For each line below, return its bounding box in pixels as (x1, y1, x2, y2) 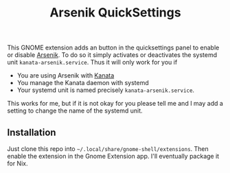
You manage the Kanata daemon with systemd (16, 79, 149, 87)
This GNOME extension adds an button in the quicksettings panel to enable (7, 43, 220, 52)
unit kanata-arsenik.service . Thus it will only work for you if (7, 58, 178, 67)
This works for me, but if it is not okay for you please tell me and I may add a (7, 100, 223, 108)
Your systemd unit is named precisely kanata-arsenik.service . (16, 86, 194, 94)
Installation (7, 126, 56, 138)
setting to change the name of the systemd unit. (7, 106, 143, 115)
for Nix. (7, 159, 28, 168)
